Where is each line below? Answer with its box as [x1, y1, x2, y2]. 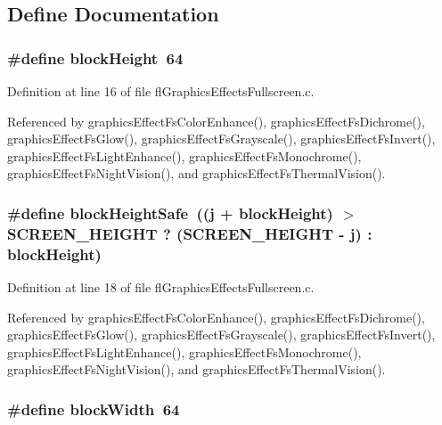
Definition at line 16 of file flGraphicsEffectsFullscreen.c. [7, 82, 315, 100]
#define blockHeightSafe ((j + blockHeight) [7, 201, 333, 224]
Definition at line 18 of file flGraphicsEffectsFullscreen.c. [7, 278, 315, 297]
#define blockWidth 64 [7, 397, 180, 420]
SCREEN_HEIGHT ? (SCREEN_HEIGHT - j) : [7, 222, 372, 244]
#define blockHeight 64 [7, 46, 184, 69]
